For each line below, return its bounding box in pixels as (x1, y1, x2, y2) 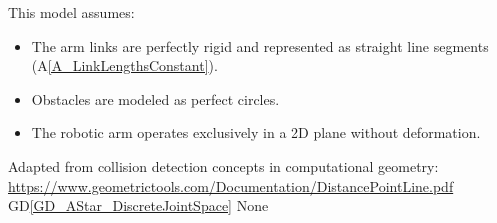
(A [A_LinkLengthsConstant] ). (31, 55, 218, 76)
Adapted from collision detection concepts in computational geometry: (8, 155, 439, 176)
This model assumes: (8, 2, 135, 22)
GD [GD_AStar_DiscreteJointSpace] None (8, 195, 269, 216)
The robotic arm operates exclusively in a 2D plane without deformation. (31, 122, 481, 143)
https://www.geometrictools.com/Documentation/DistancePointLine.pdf (8, 175, 454, 196)
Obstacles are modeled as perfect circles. (31, 88, 280, 109)
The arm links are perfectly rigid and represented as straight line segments (31, 35, 489, 56)
